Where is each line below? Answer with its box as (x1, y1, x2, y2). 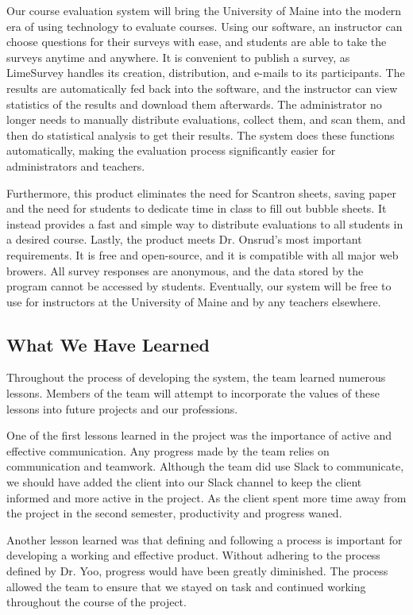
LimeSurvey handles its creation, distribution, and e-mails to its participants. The (6, 64, 405, 81)
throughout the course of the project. (6, 594, 187, 610)
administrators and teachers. (6, 157, 145, 174)
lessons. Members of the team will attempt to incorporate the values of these (6, 385, 380, 402)
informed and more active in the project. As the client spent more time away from (6, 489, 407, 505)
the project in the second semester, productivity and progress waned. (6, 505, 342, 521)
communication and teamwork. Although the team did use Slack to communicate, (6, 458, 404, 475)
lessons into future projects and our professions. (6, 400, 238, 417)
